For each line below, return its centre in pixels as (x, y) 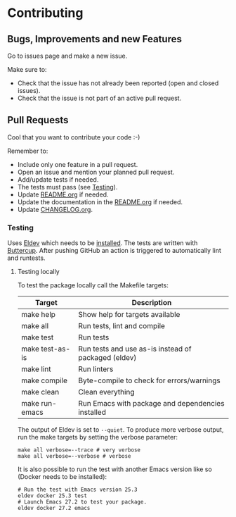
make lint (36, 369)
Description (152, 303)
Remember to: (28, 151)
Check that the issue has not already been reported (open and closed (118, 83)
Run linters (96, 369)
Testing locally (38, 272)
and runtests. (26, 258)
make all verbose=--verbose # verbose (74, 456)
